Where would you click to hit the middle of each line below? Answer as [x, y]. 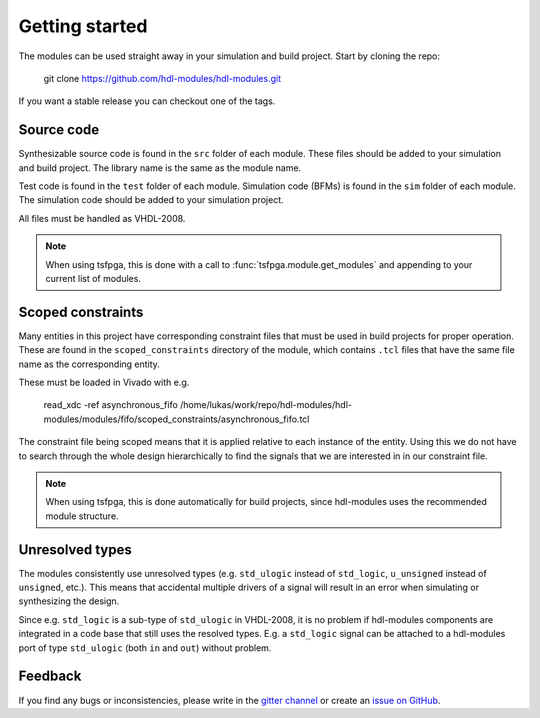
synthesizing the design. [69, 601]
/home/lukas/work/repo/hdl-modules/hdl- [266, 405]
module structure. [82, 516]
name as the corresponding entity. [89, 364]
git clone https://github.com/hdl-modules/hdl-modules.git [162, 78]
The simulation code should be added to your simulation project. [151, 200]
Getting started [83, 26]
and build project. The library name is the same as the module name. [160, 167]
